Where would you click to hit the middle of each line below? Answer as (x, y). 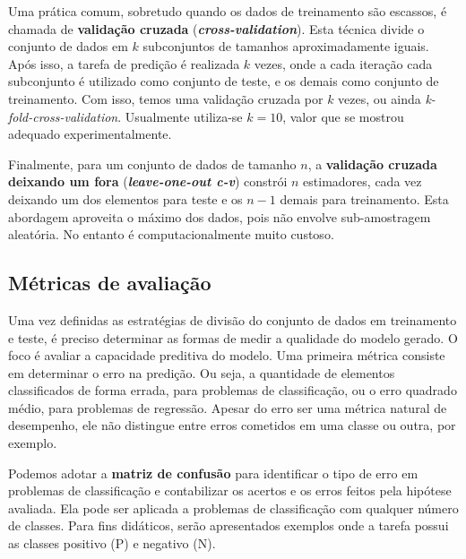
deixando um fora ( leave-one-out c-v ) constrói (148, 181)
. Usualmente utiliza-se (180, 116)
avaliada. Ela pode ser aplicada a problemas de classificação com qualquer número (233, 507)
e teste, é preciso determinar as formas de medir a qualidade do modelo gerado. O (233, 337)
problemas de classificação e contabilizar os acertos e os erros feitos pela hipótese (230, 490)
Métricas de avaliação (110, 283)
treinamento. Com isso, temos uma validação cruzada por (166, 98)
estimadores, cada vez (362, 181)
